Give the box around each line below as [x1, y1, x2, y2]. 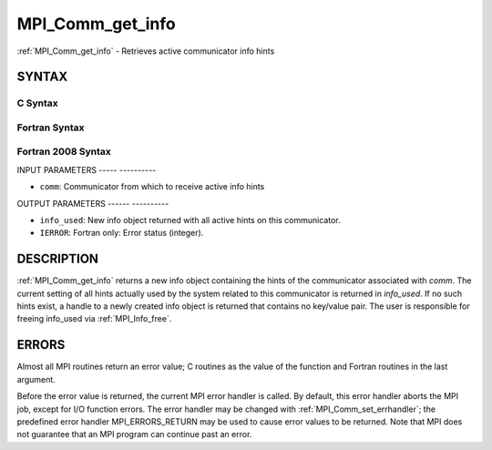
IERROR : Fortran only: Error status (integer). [39, 228, 204, 239]
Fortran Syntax [16, 121, 85, 134]
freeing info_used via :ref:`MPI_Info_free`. [16, 313, 172, 324]
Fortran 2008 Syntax [16, 146, 111, 159]
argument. [16, 373, 56, 384]
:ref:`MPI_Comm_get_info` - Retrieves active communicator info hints [16, 46, 275, 56]
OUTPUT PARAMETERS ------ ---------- [16, 198, 169, 209]
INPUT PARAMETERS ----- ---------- [16, 164, 157, 175]
